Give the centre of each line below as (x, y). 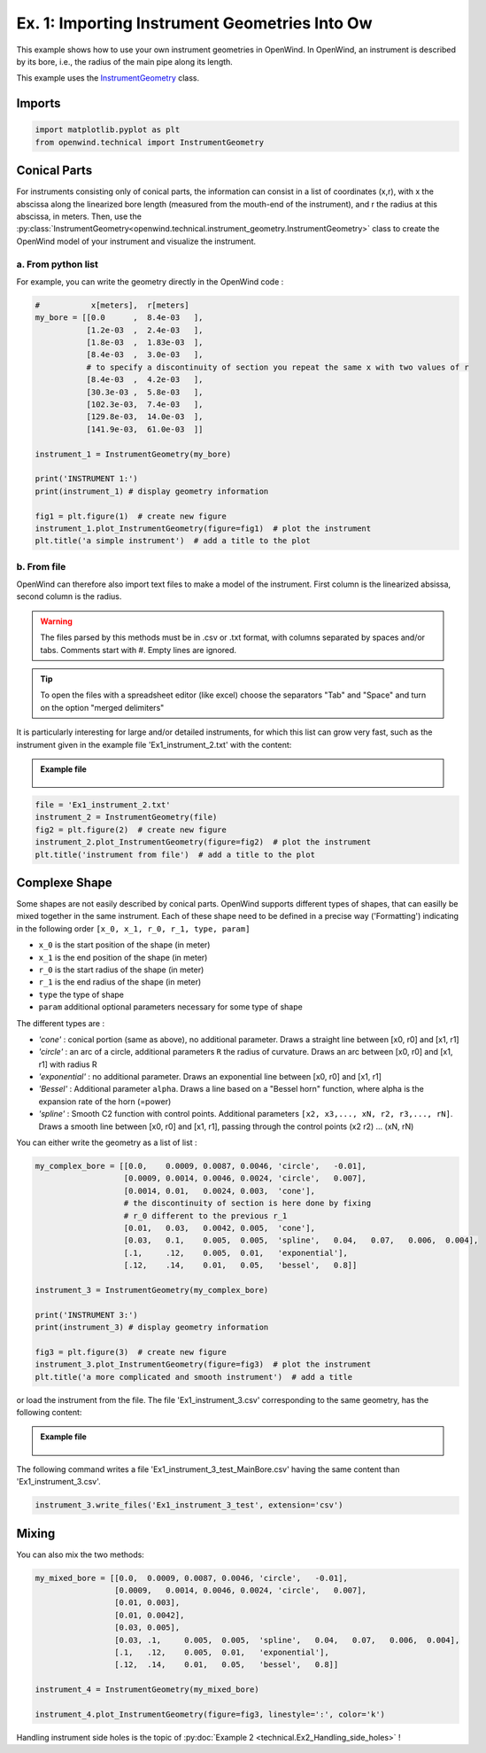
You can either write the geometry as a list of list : (107, 1142)
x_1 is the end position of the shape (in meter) (123, 957)
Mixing (36, 1533)
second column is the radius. (69, 596)
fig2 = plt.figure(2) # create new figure (131, 830)
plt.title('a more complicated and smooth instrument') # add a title (194, 1377)
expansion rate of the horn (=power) (105, 1101)
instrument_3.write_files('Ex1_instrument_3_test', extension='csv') (189, 1505)
